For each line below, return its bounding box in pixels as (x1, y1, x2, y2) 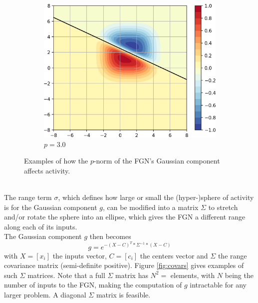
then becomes (89, 231, 131, 241)
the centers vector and (140, 250, 208, 260)
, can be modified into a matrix (103, 201, 199, 212)
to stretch (208, 201, 238, 212)
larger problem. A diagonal (4, 289, 86, 299)
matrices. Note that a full (27, 269, 105, 280)
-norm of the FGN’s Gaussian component (93, 155, 220, 166)
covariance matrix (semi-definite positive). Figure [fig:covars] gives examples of (4, 260, 244, 270)
